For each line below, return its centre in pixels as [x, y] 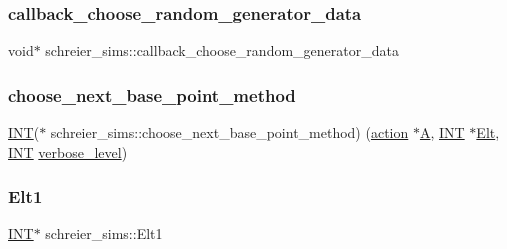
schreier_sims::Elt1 [104, 233]
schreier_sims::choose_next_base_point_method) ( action [229, 132]
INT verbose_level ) [68, 151]
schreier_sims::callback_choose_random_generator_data [222, 50]
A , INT [442, 132]
